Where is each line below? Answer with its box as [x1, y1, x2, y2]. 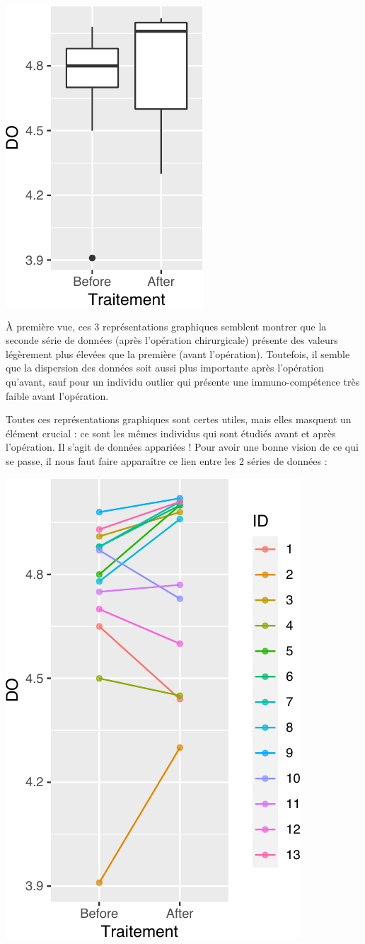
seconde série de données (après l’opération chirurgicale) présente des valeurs [6, 333, 338, 347]
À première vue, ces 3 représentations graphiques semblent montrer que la [6, 318, 327, 333]
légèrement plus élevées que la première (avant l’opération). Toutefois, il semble [6, 346, 350, 361]
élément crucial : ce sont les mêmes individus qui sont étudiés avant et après [6, 425, 336, 440]
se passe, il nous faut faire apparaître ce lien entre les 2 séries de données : [6, 453, 328, 468]
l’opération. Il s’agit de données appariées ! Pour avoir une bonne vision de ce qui [6, 439, 359, 454]
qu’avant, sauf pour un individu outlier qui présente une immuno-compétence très [6, 374, 360, 388]
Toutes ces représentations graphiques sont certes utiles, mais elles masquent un [6, 412, 352, 427]
